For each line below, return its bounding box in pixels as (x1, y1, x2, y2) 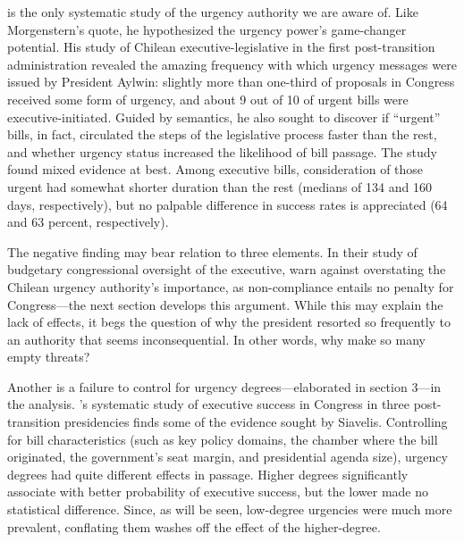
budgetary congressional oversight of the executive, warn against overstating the (7, 260, 446, 279)
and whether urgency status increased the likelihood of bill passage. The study (7, 142, 437, 161)
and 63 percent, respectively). (7, 213, 169, 231)
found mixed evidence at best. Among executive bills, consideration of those (7, 160, 424, 179)
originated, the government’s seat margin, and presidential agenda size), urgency (7, 447, 448, 466)
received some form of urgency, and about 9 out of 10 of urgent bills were (7, 89, 409, 108)
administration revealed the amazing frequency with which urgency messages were (7, 54, 457, 73)
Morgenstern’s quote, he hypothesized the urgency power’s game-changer (7, 20, 407, 38)
